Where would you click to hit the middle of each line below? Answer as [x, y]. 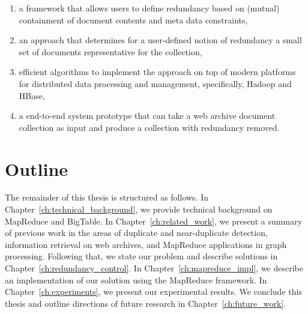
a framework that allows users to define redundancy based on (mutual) [149, 8]
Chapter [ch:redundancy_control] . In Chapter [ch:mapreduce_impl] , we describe [154, 268]
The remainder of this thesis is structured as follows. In [107, 197]
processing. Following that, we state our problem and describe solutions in [141, 256]
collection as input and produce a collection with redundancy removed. [149, 127]
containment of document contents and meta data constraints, [133, 20]
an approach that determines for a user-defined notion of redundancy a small [160, 40]
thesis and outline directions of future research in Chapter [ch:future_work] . [146, 303]
